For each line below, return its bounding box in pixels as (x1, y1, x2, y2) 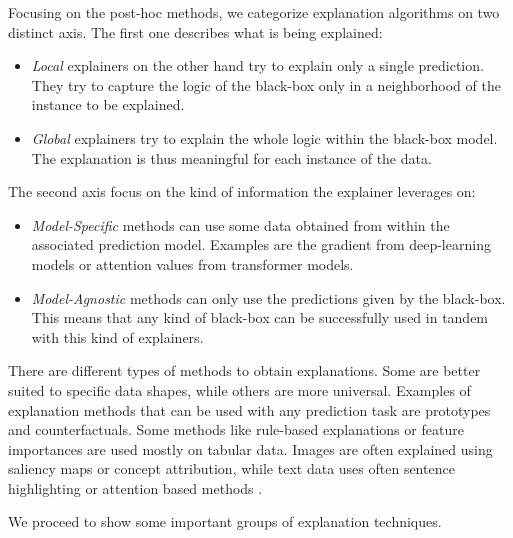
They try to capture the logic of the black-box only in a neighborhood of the (31, 74, 501, 95)
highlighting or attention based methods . (8, 477, 263, 498)
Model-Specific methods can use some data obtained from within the (31, 214, 450, 235)
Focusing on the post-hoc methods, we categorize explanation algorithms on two (8, 2, 500, 22)
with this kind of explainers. (31, 326, 204, 347)
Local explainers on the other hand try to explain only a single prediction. (31, 55, 484, 76)
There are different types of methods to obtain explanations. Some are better (8, 360, 481, 381)
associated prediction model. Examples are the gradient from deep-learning (31, 234, 491, 255)
